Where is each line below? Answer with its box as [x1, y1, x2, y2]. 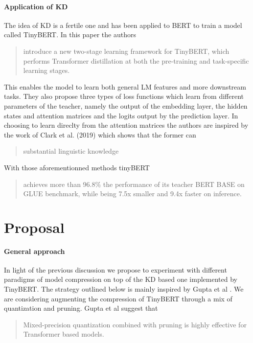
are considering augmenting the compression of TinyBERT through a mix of [4, 293, 232, 303]
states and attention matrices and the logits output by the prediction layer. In [4, 110, 238, 120]
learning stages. [23, 65, 70, 75]
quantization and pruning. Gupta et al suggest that [4, 303, 158, 313]
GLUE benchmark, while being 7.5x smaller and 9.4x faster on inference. [23, 188, 242, 199]
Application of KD [4, 1, 68, 11]
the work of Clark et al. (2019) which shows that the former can [4, 129, 196, 139]
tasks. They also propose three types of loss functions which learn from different [4, 91, 244, 101]
